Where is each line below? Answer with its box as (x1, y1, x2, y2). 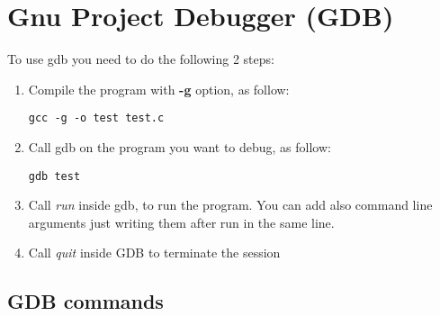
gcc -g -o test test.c (28, 112, 165, 125)
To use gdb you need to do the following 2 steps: (7, 50, 274, 68)
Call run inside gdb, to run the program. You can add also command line (28, 195, 433, 214)
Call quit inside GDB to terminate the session (28, 243, 281, 262)
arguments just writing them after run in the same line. (28, 212, 335, 231)
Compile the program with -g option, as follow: (28, 79, 290, 98)
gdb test (28, 169, 81, 183)
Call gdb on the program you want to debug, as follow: (28, 137, 331, 156)
